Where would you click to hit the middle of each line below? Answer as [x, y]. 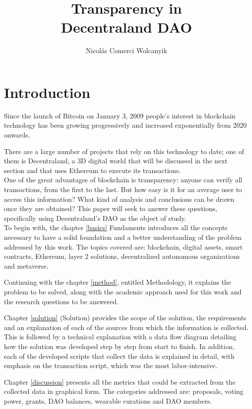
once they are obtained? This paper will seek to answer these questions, [111, 208]
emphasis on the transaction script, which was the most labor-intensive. [111, 365]
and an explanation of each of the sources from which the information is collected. [126, 327]
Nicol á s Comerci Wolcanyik [126, 50]
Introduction [47, 92]
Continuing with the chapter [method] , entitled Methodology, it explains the [117, 282]
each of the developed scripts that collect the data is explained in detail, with [119, 356]
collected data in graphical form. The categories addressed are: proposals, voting [124, 391]
